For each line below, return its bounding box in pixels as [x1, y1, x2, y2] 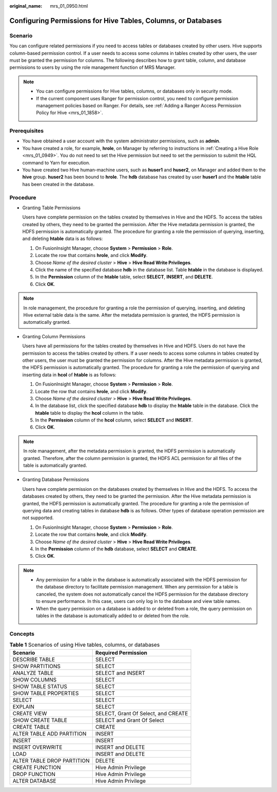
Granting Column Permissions [22, 333, 86, 339]
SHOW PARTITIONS [12, 662, 61, 670]
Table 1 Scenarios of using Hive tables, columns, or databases [9, 641, 160, 649]
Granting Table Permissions [22, 205, 81, 211]
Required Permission [95, 649, 147, 656]
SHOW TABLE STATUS [12, 683, 68, 690]
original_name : [9, 3, 43, 9]
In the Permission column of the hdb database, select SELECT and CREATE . [35, 545, 197, 552]
